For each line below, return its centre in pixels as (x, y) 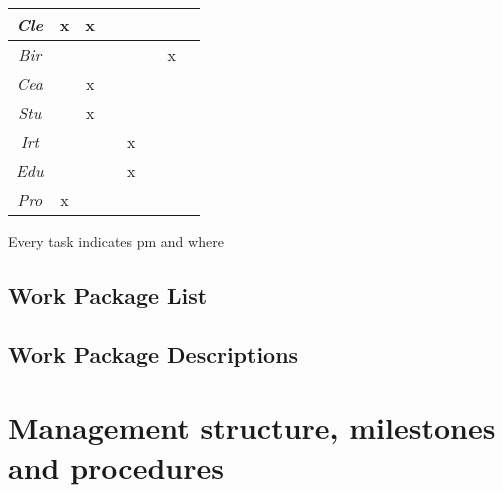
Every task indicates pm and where (116, 241)
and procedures (116, 466)
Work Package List (108, 294)
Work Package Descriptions (153, 353)
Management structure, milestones (252, 427)
